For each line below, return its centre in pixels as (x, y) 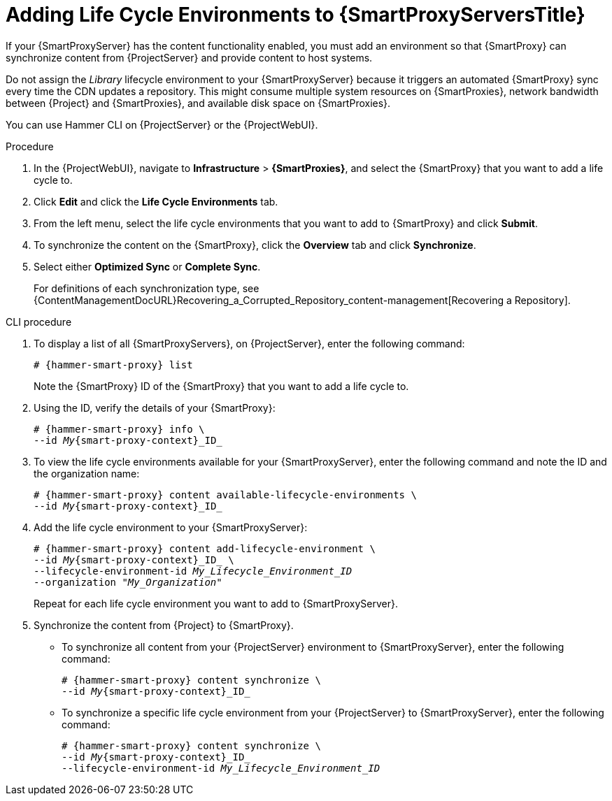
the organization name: (87, 473)
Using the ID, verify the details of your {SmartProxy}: (155, 407)
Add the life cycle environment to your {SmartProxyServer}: (171, 527)
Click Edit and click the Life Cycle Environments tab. (156, 201)
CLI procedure (39, 322)
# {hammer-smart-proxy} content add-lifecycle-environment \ (205, 548)
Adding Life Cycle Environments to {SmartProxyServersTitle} (296, 15)
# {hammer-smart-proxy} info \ (119, 429)
